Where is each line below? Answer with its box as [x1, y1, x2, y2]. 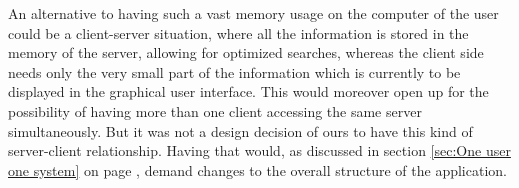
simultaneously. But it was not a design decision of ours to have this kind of [8, 120, 473, 141]
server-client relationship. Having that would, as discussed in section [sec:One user [8, 140, 511, 161]
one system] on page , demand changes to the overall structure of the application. [8, 159, 507, 180]
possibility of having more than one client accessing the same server [8, 100, 422, 121]
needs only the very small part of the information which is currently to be [8, 61, 461, 82]
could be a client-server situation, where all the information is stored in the [8, 22, 469, 43]
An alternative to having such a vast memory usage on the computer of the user [8, 3, 499, 23]
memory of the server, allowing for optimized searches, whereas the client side [8, 42, 484, 63]
